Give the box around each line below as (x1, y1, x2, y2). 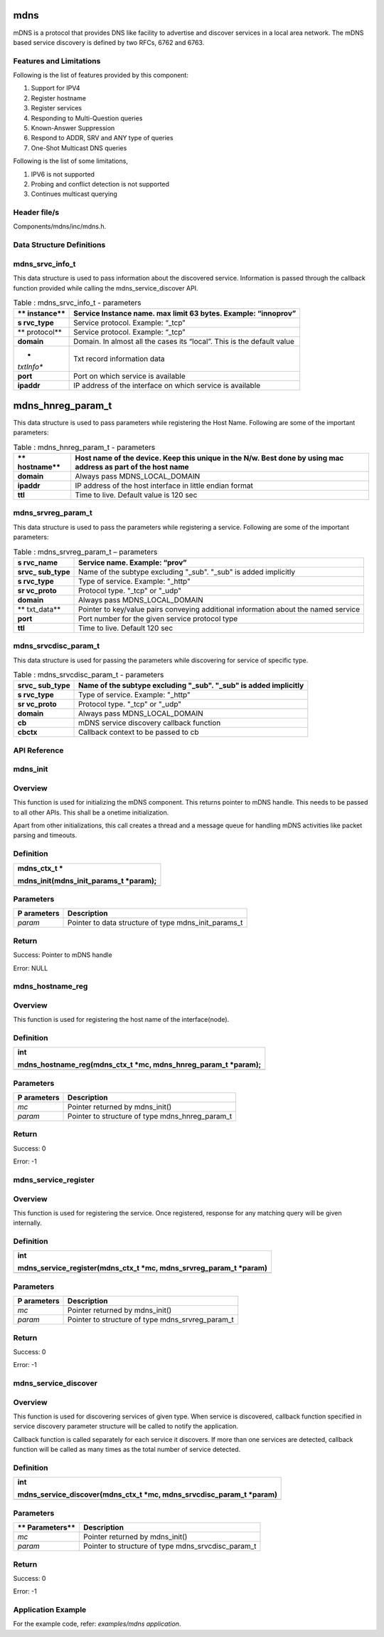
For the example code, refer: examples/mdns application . (13, 1620, 181, 1628)
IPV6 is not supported (31, 169, 95, 178)
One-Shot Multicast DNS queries (31, 143, 127, 152)
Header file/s (13, 207, 60, 217)
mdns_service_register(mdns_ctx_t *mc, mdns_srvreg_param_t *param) (17, 1263, 268, 1273)
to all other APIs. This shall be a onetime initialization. (13, 808, 169, 817)
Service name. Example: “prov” (78, 558, 188, 568)
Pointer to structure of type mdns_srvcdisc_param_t (82, 1542, 257, 1552)
